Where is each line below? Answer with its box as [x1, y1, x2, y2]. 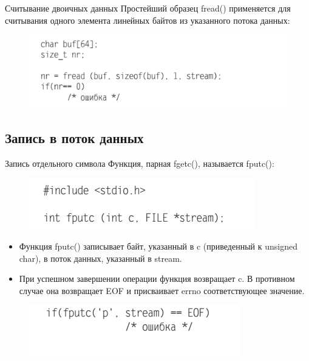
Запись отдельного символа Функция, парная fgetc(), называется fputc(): [5, 156, 274, 169]
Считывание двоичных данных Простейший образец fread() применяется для [5, 2, 291, 14]
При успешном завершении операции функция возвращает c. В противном [19, 272, 295, 285]
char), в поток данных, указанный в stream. [19, 251, 182, 264]
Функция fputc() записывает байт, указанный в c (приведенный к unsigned [19, 239, 297, 252]
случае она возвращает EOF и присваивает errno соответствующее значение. [19, 284, 305, 296]
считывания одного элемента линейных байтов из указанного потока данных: [5, 13, 290, 26]
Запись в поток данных [5, 128, 144, 147]
